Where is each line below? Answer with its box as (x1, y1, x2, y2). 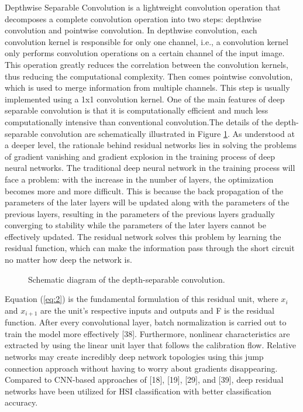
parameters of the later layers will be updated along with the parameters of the (5, 196, 290, 208)
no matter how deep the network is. (5, 253, 132, 266)
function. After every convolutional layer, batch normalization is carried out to (5, 316, 287, 328)
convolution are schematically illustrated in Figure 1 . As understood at (40, 127, 295, 139)
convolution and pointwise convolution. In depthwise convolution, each (5, 24, 257, 36)
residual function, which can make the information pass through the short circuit (5, 242, 295, 254)
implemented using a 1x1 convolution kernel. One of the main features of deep (5, 92, 285, 105)
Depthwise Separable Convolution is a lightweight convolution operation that (5, 1, 281, 13)
